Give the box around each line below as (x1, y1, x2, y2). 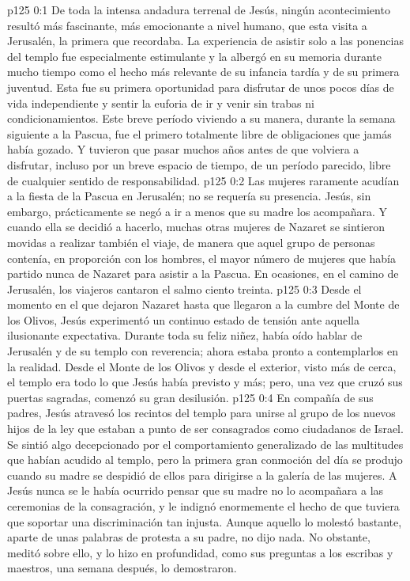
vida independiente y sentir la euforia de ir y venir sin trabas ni (7, 94, 314, 111)
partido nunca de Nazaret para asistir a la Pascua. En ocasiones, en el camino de (7, 265, 399, 282)
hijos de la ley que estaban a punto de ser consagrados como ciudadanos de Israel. (7, 420, 404, 437)
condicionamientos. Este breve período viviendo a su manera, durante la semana (7, 110, 396, 127)
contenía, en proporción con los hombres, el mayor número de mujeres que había (7, 249, 396, 266)
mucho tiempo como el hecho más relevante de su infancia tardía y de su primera (7, 63, 400, 80)
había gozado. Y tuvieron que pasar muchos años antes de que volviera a (7, 141, 359, 158)
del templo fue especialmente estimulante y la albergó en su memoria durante (7, 47, 382, 64)
